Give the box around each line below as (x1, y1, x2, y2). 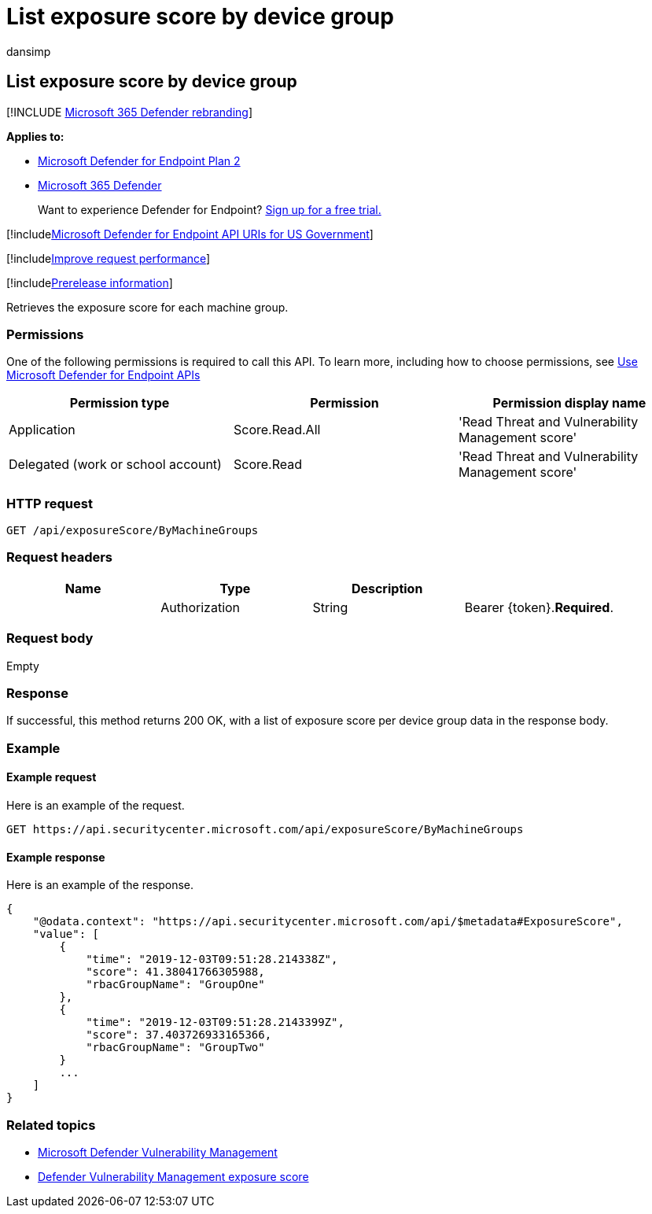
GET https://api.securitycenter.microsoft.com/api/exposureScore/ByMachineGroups (6, 822, 524, 836)
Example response (6, 850, 105, 864)
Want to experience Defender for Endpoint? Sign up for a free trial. (38, 202, 381, 216)
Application (9, 422, 76, 438)
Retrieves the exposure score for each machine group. (6, 300, 289, 314)
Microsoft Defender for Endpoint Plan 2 (38, 153, 241, 168)
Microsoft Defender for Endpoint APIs (6, 368, 201, 382)
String (312, 599, 348, 615)
